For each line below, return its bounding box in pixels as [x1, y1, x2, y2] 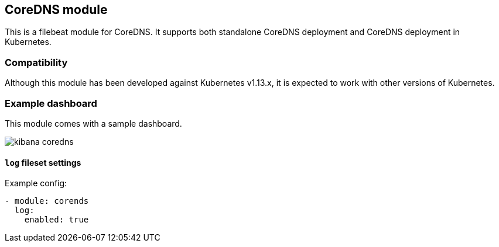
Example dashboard [5, 97, 97, 109]
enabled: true [24, 215, 89, 225]
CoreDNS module [5, 2, 108, 17]
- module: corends [5, 196, 89, 206]
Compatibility [5, 56, 68, 68]
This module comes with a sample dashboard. [5, 118, 182, 128]
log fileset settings [5, 157, 81, 168]
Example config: [5, 178, 67, 189]
